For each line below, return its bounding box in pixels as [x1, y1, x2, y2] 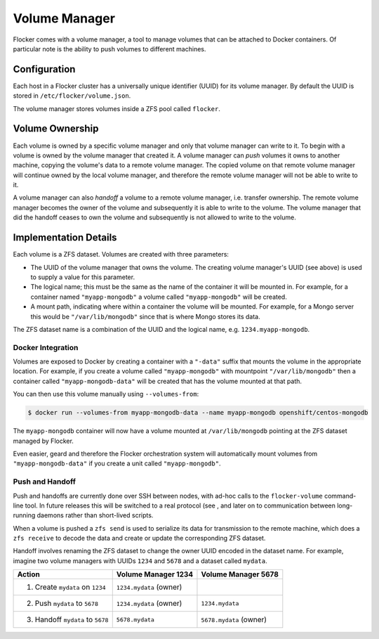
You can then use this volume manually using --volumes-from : [13, 390, 199, 399]
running [13, 511, 36, 519]
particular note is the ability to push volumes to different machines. [13, 44, 206, 53]
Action [17, 569, 40, 579]
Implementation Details [13, 232, 117, 244]
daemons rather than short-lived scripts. [36, 511, 154, 519]
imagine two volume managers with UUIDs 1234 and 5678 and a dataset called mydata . [13, 556, 267, 565]
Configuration [13, 63, 76, 75]
